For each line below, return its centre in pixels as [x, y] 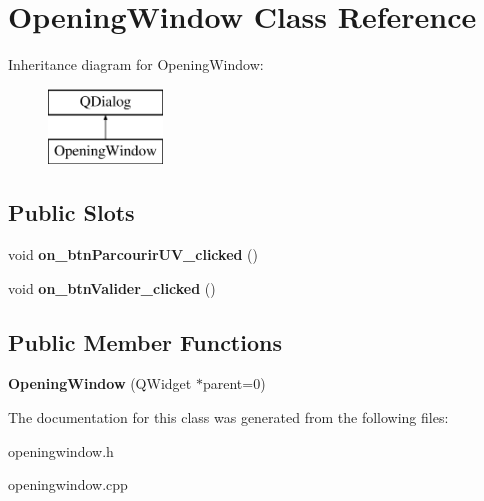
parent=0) [234, 383]
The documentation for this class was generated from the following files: [228, 417]
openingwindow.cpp [68, 484]
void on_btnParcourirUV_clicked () [133, 254]
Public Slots [71, 212]
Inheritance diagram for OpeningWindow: [136, 64]
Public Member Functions [145, 341]
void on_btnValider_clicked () [112, 287]
